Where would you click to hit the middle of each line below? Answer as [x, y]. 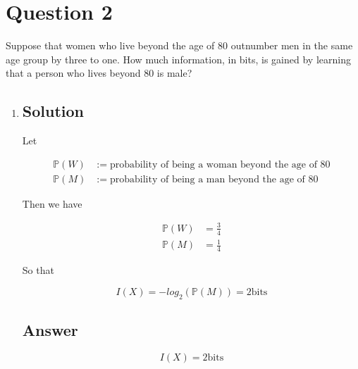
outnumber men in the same [292, 45]
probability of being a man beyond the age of [207, 179]
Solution [53, 111]
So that [38, 270]
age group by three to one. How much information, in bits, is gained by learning [178, 59]
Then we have [52, 203]
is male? [174, 73]
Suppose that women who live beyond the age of [110, 45]
